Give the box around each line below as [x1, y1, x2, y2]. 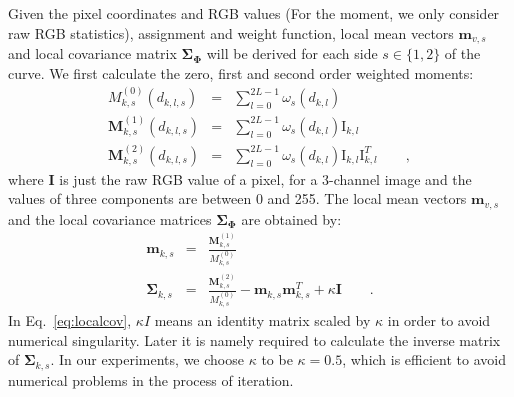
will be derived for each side [206, 43, 378, 64]
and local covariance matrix [8, 43, 177, 64]
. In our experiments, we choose [50, 349, 244, 370]
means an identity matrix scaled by [154, 309, 371, 330]
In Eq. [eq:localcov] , [8, 309, 132, 330]
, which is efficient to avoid [342, 349, 506, 370]
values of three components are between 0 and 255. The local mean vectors [8, 188, 467, 209]
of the [444, 43, 481, 64]
